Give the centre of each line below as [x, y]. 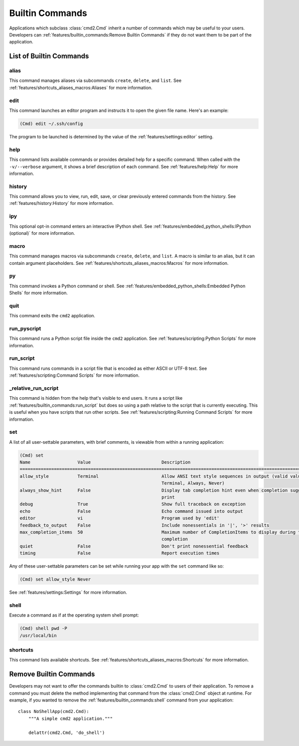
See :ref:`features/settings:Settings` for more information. [68, 593]
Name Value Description [105, 462]
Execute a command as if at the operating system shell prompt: [74, 615]
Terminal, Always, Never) [193, 483]
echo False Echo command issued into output [132, 511]
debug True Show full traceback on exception [133, 504]
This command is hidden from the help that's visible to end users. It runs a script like [96, 398]
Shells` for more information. [39, 293]
